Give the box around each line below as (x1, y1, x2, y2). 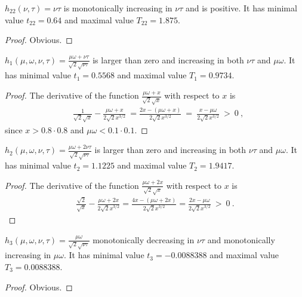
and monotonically (207, 233, 275, 246)
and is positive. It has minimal (185, 2, 297, 14)
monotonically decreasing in (93, 233, 195, 246)
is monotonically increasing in (63, 2, 172, 14)
